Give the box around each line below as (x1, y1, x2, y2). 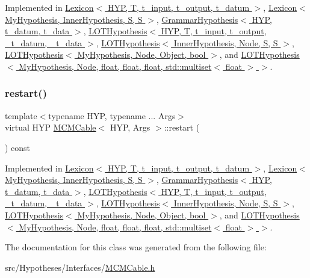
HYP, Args (110, 121, 150, 134)
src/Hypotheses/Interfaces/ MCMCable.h (5, 261, 155, 273)
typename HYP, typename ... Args (48, 109, 176, 122)
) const (5, 141, 31, 153)
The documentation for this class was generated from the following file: (5, 241, 267, 253)
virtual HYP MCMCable (5, 121, 96, 134)
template (5, 109, 37, 122)
